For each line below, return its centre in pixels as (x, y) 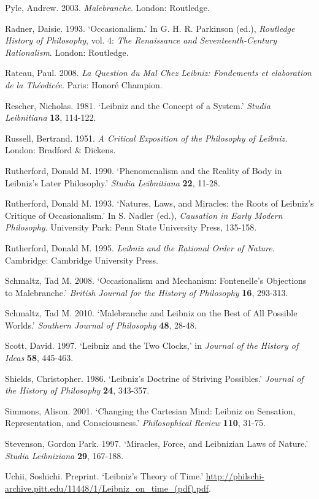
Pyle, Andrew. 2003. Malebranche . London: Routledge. (107, 7)
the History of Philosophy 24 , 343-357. (77, 390)
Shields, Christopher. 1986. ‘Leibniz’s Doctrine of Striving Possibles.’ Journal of (154, 378)
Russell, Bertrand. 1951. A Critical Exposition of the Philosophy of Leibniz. (146, 138)
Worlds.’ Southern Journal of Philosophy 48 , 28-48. (101, 325)
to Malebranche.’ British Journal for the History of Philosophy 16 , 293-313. (147, 292)
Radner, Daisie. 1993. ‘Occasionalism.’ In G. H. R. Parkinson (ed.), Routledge (150, 28)
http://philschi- (235, 476)
